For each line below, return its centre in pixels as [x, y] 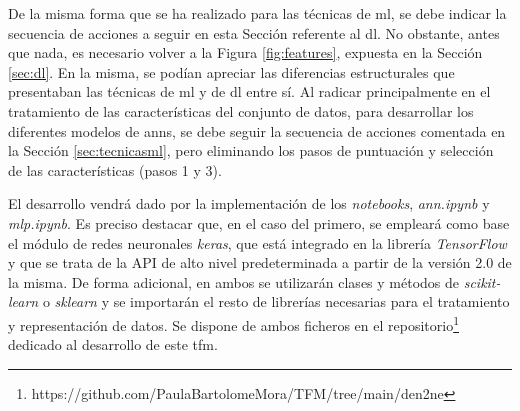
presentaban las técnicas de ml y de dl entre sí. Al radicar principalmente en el [249, 91]
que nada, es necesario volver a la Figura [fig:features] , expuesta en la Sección [245, 52]
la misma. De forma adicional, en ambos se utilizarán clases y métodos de [234, 281]
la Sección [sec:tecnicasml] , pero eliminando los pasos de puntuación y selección [251, 150]
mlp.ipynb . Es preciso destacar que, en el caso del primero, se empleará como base [259, 222]
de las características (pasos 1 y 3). [115, 169]
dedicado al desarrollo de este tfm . [113, 344]
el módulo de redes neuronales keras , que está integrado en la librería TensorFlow [257, 242]
